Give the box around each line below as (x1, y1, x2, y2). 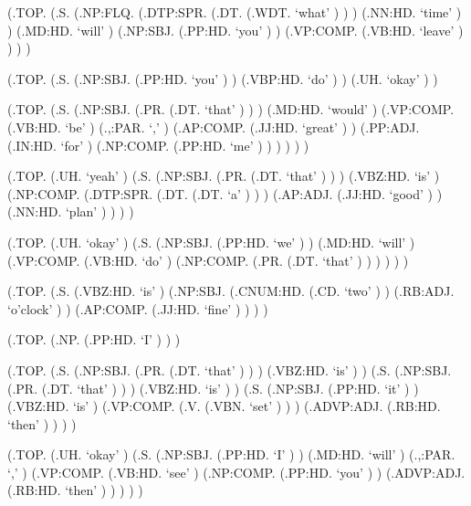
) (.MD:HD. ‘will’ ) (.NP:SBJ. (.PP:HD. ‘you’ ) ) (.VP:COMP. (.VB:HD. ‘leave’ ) (7, 20, 464, 39)
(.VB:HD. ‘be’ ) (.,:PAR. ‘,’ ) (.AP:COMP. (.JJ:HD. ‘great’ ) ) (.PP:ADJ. (7, 117, 420, 136)
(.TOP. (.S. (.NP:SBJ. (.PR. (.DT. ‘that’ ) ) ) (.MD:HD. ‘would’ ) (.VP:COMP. (7, 100, 455, 119)
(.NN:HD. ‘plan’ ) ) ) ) (7, 202, 134, 221)
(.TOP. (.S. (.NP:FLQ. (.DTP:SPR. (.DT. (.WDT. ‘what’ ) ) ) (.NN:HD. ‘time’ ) (7, 3, 462, 21)
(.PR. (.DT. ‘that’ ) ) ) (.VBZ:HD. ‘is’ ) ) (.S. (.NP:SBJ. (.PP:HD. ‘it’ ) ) (7, 378, 419, 397)
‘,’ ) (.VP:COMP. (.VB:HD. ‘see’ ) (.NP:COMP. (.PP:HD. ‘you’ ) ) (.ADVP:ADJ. (7, 462, 466, 481)
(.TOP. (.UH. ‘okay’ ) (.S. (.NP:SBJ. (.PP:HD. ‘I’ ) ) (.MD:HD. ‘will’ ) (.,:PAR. (7, 445, 455, 464)
